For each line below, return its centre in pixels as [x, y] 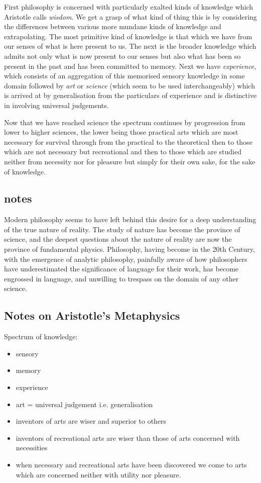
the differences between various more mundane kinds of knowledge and [113, 26]
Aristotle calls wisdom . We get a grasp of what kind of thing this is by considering [130, 16]
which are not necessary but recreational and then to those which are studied [123, 152]
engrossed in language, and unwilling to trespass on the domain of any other [121, 278]
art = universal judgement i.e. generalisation [84, 404]
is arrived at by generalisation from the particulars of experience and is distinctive [130, 95]
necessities [32, 448]
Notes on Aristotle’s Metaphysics [92, 315]
